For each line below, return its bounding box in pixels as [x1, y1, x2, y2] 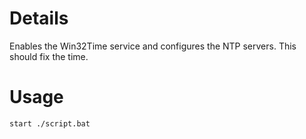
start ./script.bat [9, 118, 91, 129]
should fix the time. [9, 50, 89, 62]
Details [9, 7, 69, 30]
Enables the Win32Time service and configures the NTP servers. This [9, 40, 297, 52]
